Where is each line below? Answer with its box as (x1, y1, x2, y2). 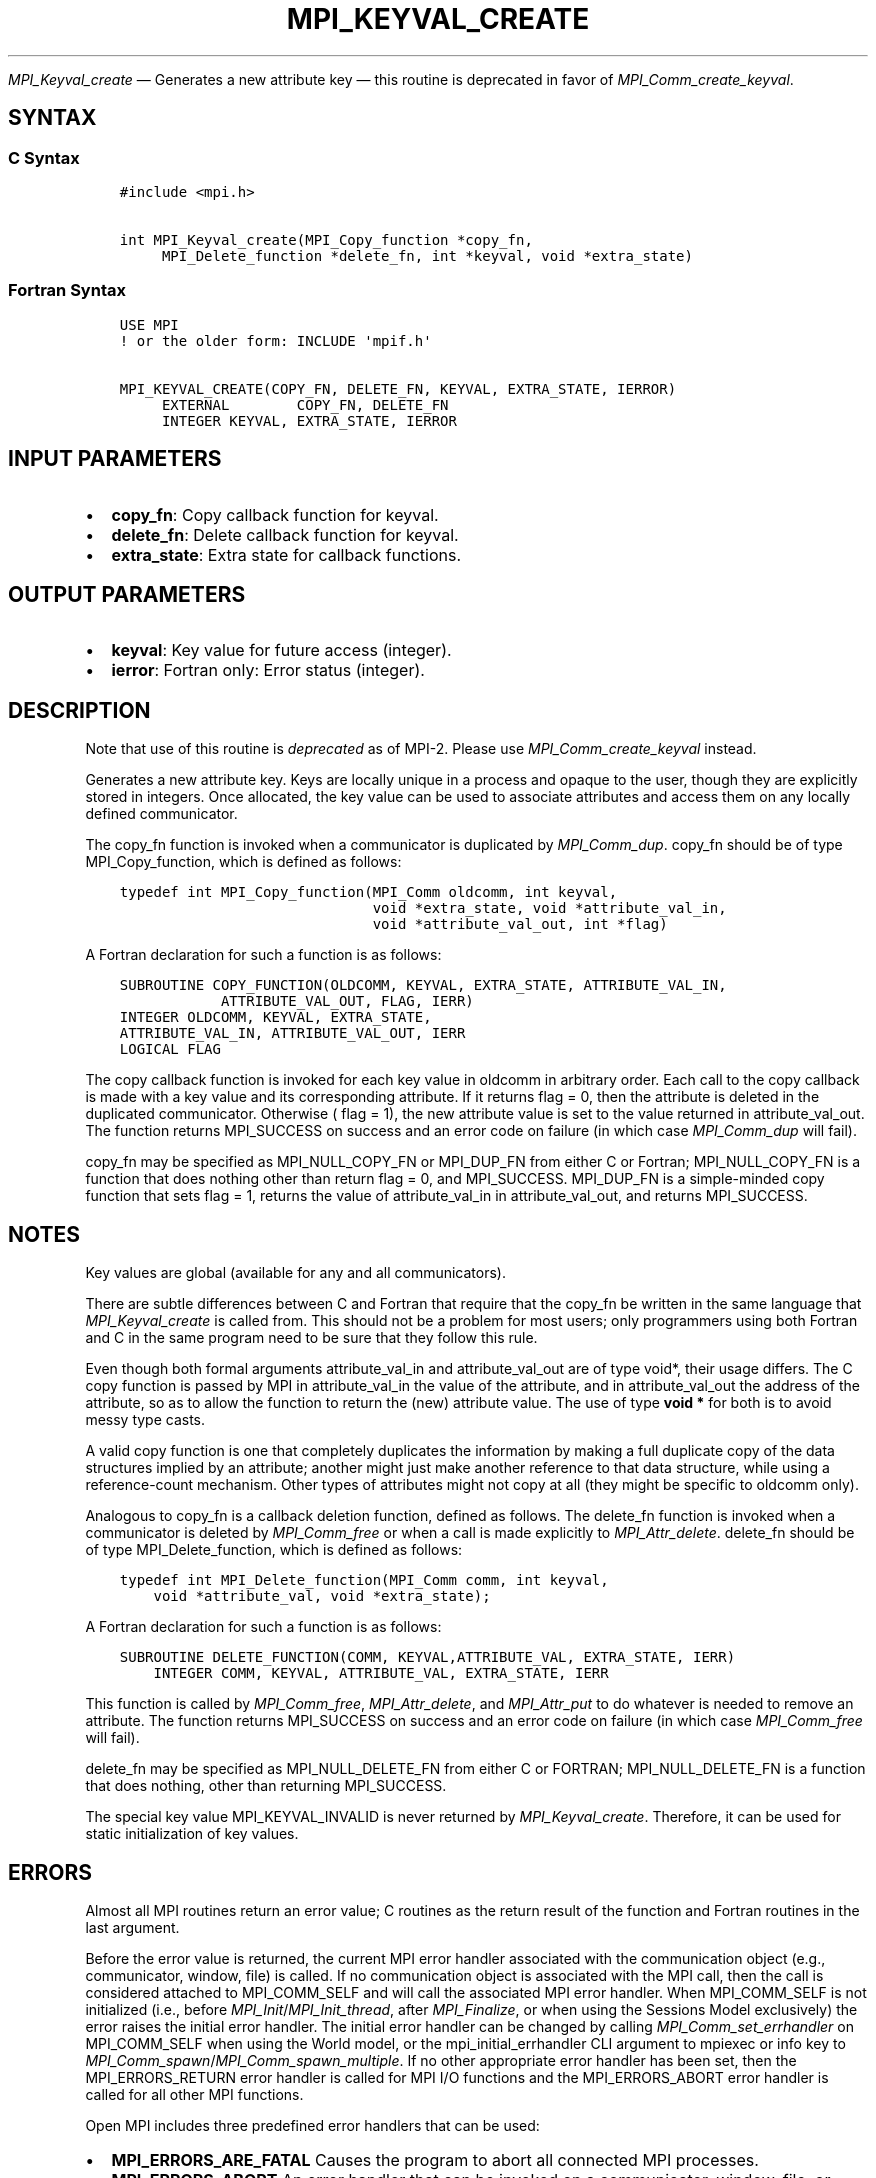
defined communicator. (85, 805, 238, 823)
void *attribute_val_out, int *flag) (372, 916, 668, 933)
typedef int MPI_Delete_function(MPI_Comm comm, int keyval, (119, 1572, 609, 1589)
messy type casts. (85, 1411, 206, 1429)
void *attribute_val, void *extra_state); (153, 1588, 491, 1605)
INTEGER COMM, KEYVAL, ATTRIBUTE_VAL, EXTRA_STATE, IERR (153, 1665, 609, 1682)
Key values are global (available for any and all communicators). (85, 1264, 506, 1282)
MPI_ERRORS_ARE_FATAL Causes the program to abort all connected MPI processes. (111, 2149, 759, 2170)
